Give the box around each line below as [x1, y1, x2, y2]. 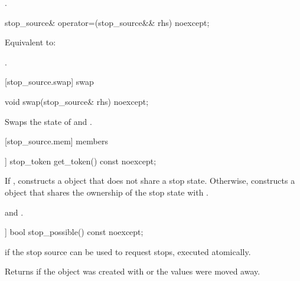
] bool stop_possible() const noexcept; [5, 226, 144, 238]
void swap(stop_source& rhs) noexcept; [5, 95, 149, 107]
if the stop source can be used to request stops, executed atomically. [5, 245, 251, 257]
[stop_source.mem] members [5, 135, 108, 147]
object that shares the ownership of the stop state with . [5, 186, 209, 198]
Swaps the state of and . [5, 115, 92, 127]
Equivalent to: [5, 36, 56, 48]
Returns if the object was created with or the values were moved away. [5, 265, 260, 277]
